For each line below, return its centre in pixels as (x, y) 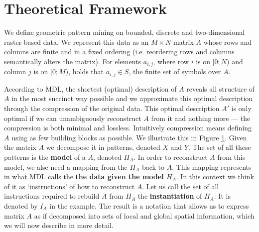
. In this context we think (215, 176)
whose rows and (227, 42)
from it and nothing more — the (201, 118)
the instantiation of (170, 196)
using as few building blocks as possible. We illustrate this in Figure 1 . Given (129, 137)
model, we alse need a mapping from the (66, 167)
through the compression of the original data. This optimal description (112, 108)
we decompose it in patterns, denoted (103, 147)
